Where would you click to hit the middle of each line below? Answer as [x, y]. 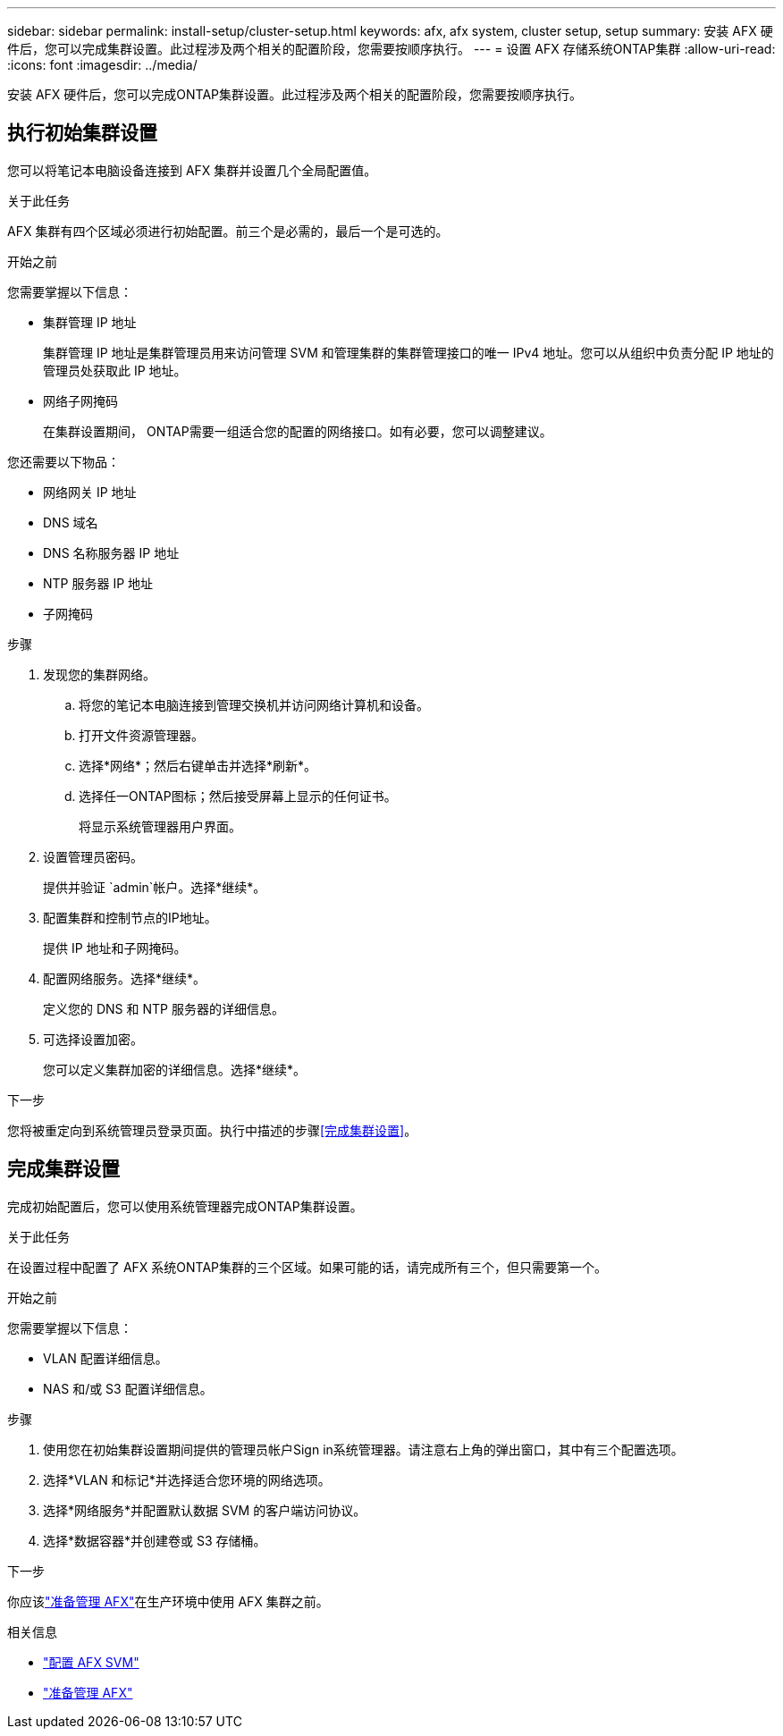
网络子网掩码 [80, 400]
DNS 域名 [71, 522]
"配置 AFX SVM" [91, 1662]
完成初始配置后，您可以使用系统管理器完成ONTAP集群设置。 [185, 1206]
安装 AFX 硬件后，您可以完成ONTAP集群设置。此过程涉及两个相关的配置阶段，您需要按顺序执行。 [295, 94]
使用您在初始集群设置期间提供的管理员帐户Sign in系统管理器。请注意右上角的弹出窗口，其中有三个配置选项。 [363, 1449]
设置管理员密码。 [93, 856]
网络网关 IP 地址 [90, 492]
